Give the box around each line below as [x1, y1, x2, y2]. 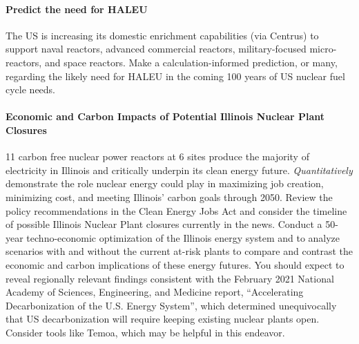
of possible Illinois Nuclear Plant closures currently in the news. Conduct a [6, 217, 322, 231]
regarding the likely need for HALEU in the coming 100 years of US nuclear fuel [6, 68, 345, 83]
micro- [309, 41, 337, 56]
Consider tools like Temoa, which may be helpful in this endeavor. [6, 325, 285, 339]
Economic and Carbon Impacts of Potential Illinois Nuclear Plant [6, 109, 325, 124]
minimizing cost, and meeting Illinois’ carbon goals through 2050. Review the [6, 189, 333, 204]
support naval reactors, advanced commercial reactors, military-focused [6, 41, 307, 56]
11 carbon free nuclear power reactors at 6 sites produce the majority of [6, 149, 309, 164]
